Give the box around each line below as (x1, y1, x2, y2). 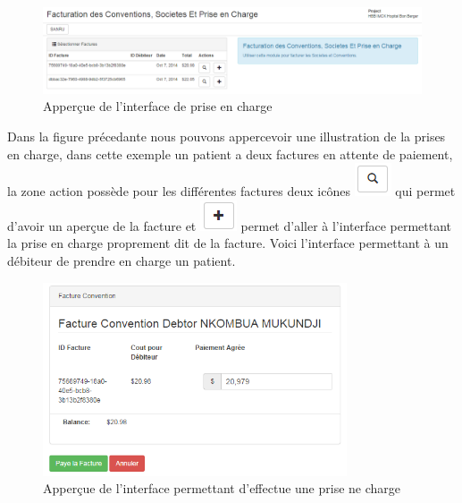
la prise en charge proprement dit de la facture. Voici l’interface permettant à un (7, 234, 449, 252)
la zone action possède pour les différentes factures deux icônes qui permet (7, 182, 456, 200)
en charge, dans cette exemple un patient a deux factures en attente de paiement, (7, 144, 453, 163)
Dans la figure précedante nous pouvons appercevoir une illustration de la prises (7, 127, 446, 146)
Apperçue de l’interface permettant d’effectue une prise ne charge (43, 479, 401, 498)
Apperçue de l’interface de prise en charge (43, 97, 273, 115)
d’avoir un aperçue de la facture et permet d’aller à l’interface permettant (7, 216, 452, 234)
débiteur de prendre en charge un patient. (7, 251, 236, 270)
